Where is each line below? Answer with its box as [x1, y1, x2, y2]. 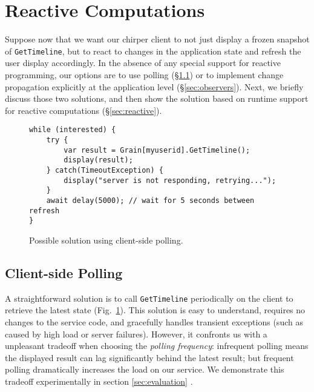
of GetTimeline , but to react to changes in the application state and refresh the [5, 44, 301, 57]
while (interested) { [29, 125, 116, 135]
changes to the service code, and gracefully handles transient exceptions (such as [5, 315, 303, 328]
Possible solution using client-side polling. [29, 233, 183, 246]
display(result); [64, 156, 133, 165]
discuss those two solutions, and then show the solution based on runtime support [5, 92, 309, 105]
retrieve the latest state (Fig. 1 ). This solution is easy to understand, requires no [5, 304, 306, 316]
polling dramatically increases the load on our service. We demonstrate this [5, 363, 284, 376]
